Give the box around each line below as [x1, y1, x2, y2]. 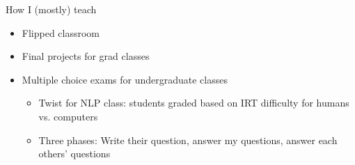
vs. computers [38, 109, 98, 123]
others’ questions [38, 146, 111, 161]
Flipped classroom [22, 25, 100, 40]
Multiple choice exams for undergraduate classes [22, 72, 228, 86]
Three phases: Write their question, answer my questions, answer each [38, 132, 338, 147]
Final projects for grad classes [22, 49, 150, 63]
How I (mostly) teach [6, 2, 97, 16]
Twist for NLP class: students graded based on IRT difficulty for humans [38, 95, 349, 110]
